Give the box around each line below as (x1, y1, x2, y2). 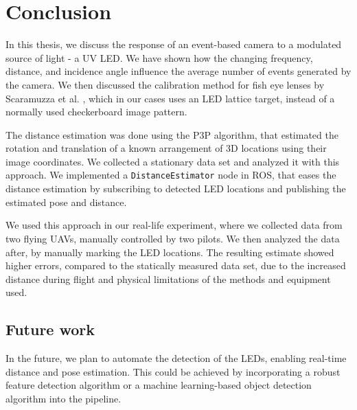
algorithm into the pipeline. (5, 391, 122, 405)
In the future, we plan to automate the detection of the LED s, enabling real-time (5, 351, 347, 365)
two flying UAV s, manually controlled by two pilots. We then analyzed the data (5, 231, 340, 245)
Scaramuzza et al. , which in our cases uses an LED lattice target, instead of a (5, 91, 335, 105)
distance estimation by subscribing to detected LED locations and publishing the (5, 181, 346, 196)
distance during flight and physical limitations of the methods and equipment (5, 271, 331, 286)
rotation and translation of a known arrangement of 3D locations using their (5, 141, 327, 155)
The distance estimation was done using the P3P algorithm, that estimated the (5, 127, 338, 141)
